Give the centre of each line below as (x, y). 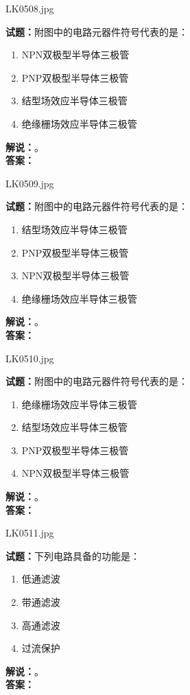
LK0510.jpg (30, 358)
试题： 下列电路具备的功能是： (73, 555)
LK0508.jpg (30, 8)
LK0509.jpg (30, 183)
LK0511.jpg (30, 533)
